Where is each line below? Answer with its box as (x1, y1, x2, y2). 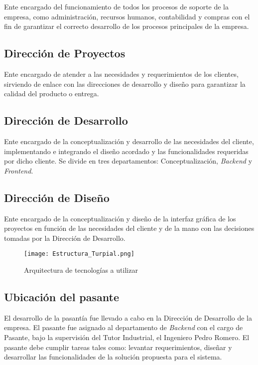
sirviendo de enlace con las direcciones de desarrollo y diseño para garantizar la (4, 78, 246, 89)
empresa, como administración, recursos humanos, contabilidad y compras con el (4, 11, 250, 21)
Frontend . (4, 165, 33, 176)
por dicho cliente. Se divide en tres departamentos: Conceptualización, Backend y (4, 156, 253, 166)
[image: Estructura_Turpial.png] (24, 250, 134, 258)
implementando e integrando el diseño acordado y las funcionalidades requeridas (4, 146, 249, 156)
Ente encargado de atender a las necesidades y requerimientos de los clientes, (4, 68, 239, 79)
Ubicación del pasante (4, 289, 119, 304)
